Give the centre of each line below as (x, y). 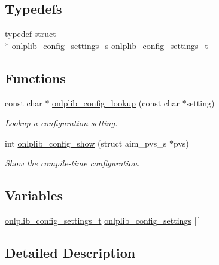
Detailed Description (70, 253)
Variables (34, 195)
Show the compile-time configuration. (72, 163)
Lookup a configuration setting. (61, 123)
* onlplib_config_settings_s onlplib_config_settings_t (107, 45)
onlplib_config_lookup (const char (116, 103)
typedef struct (31, 34)
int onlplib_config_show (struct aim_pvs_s (86, 143)
